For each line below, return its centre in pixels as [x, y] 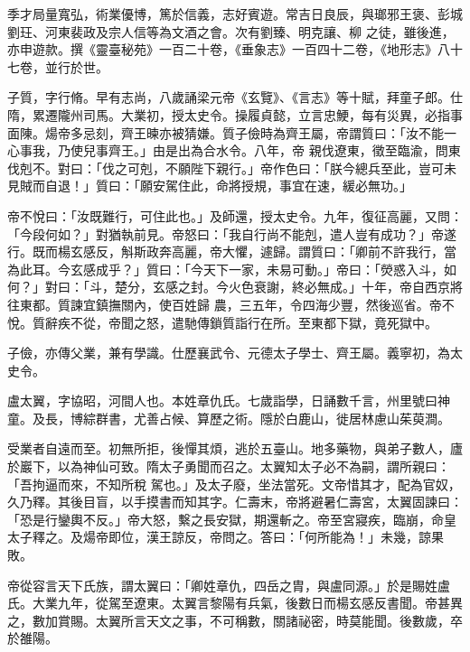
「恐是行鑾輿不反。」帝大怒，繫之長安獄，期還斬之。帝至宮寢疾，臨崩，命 [226, 519]
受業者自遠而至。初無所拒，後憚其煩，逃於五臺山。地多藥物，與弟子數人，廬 [235, 448]
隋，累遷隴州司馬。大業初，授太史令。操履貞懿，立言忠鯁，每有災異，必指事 [235, 114]
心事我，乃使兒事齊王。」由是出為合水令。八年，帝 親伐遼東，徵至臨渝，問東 [234, 150]
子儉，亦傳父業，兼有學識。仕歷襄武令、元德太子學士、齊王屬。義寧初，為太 [235, 353]
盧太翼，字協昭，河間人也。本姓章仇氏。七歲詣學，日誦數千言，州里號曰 [222, 401]
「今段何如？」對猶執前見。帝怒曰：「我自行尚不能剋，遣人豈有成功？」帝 [226, 233]
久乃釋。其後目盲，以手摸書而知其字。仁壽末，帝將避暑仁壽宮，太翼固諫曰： [235, 502]
